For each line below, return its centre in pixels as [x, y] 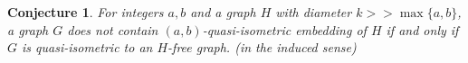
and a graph [223, 12]
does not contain [113, 29]
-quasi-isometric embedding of [284, 29]
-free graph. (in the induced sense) [262, 47]
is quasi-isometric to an [87, 47]
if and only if [422, 29]
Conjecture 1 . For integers [86, 12]
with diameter [314, 12]
